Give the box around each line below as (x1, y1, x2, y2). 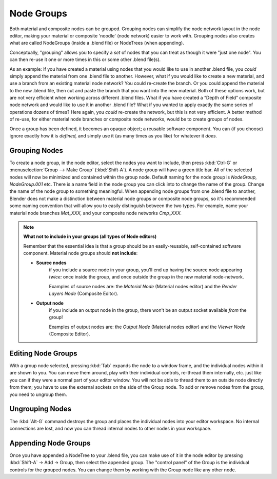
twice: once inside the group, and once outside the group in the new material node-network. (49, 274, 244, 280)
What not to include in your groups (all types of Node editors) (23, 233, 157, 239)
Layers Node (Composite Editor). (49, 290, 119, 297)
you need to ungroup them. (9, 391, 67, 397)
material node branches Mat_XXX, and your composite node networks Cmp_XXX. (9, 210, 182, 216)
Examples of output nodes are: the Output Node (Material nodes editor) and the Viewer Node (49, 324, 246, 330)
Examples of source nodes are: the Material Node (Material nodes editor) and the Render (49, 283, 237, 289)
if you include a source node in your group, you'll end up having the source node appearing (49, 267, 243, 273)
